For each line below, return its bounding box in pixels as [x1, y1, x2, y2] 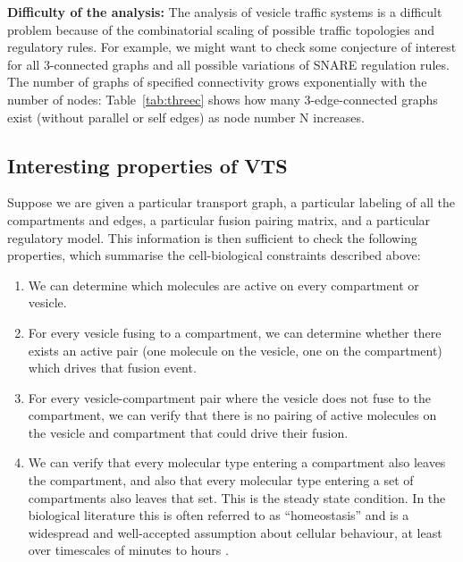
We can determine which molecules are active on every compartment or [28, 275, 419, 294]
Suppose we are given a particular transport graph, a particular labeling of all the [7, 193, 456, 212]
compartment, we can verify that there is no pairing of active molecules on [28, 406, 437, 424]
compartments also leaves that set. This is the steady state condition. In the [28, 488, 446, 507]
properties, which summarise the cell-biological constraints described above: [7, 246, 421, 264]
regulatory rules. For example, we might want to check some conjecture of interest [7, 38, 457, 56]
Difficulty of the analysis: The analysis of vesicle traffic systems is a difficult [7, 3, 442, 21]
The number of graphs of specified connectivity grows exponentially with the [7, 72, 427, 91]
